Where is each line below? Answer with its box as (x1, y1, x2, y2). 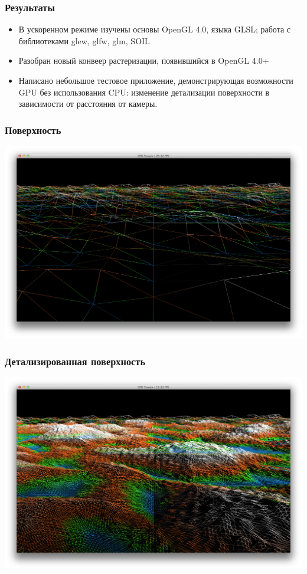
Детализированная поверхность (5, 353, 146, 368)
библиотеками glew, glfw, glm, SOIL (18, 34, 150, 47)
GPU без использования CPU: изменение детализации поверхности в (18, 86, 270, 98)
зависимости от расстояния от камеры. (18, 97, 158, 110)
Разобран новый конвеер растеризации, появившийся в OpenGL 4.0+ (18, 54, 269, 67)
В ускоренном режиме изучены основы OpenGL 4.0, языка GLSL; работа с (18, 23, 291, 35)
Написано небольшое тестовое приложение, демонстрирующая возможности (18, 74, 293, 86)
